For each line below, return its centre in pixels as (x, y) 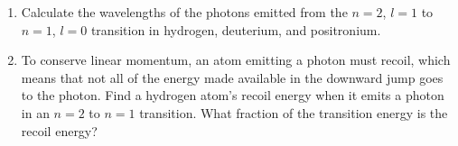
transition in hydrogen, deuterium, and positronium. (236, 29)
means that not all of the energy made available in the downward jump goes (232, 77)
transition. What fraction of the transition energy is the (294, 112)
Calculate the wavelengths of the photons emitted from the (184, 12)
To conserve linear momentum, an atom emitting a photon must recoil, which (236, 60)
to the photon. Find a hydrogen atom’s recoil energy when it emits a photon (233, 95)
